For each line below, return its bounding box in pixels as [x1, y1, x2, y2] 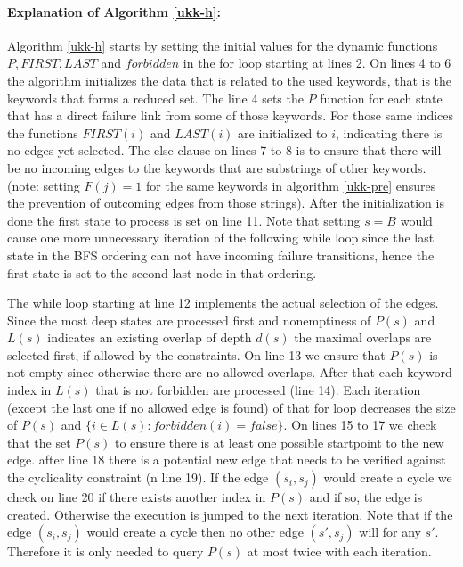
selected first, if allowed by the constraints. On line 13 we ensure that [7, 345, 386, 364]
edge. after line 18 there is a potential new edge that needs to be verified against [7, 450, 446, 469]
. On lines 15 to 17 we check [283, 415, 437, 434]
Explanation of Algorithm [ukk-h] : [7, 2, 221, 21]
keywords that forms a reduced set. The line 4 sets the [7, 88, 304, 107]
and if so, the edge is [309, 488, 423, 506]
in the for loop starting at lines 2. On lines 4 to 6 [183, 53, 451, 72]
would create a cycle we [323, 468, 452, 487]
